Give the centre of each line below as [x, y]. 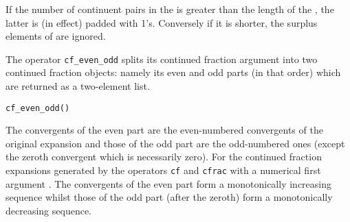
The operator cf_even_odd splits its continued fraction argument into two [162, 59]
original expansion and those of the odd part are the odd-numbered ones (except [175, 143]
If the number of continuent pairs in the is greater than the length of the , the [170, 9]
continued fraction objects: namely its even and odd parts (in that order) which [173, 72]
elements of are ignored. [56, 36]
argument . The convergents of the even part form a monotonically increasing [168, 183]
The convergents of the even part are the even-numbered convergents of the [164, 130]
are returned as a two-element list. [78, 86]
